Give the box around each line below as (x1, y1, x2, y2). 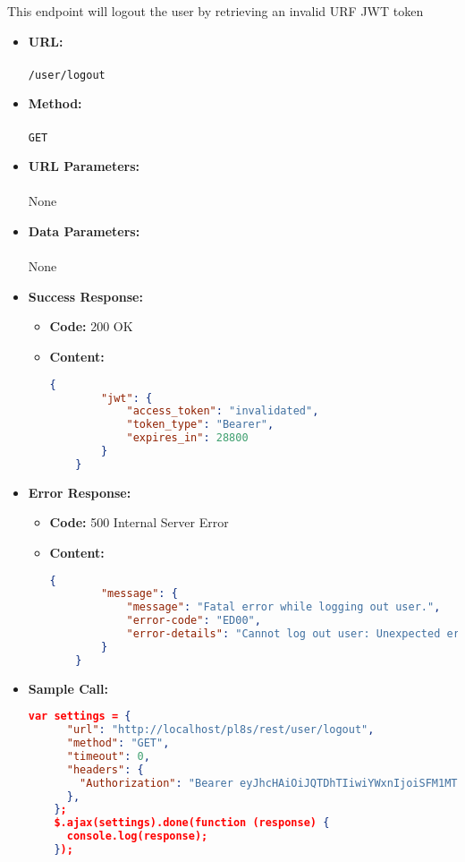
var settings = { (28, 710, 131, 723)
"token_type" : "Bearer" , (126, 418, 275, 431)
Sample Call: (28, 679, 108, 697)
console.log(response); (66, 830, 208, 843)
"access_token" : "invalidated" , (126, 405, 319, 418)
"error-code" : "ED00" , (126, 614, 261, 627)
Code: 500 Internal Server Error (49, 513, 229, 532)
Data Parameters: (28, 222, 140, 241)
